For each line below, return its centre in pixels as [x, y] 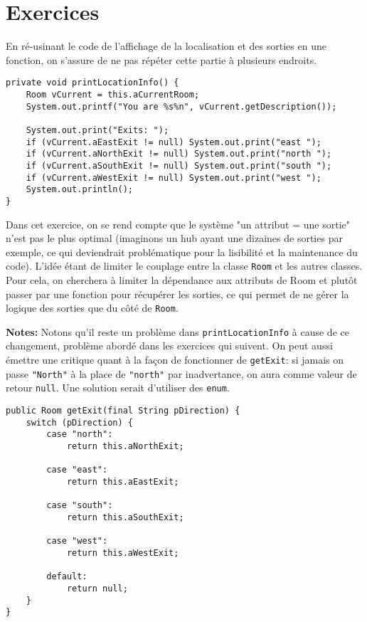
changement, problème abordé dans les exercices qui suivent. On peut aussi [169, 346]
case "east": [77, 470]
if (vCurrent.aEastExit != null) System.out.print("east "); [174, 142]
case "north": [80, 434]
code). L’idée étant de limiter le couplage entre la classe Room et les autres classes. [184, 266]
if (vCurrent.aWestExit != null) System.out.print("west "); [174, 178]
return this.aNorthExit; [125, 446]
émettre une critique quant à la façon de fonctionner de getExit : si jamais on [175, 360]
